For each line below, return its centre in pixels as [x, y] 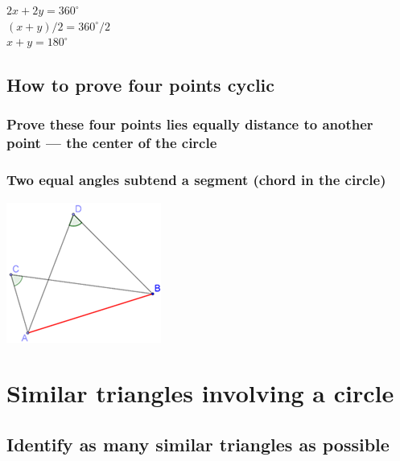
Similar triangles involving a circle [200, 393]
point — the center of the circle [112, 143]
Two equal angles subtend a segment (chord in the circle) [196, 180]
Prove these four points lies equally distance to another [190, 124]
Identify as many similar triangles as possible [198, 444]
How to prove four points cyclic [141, 85]
